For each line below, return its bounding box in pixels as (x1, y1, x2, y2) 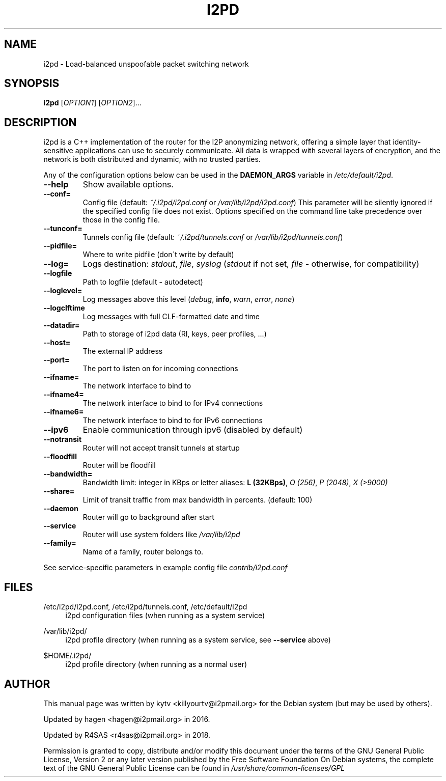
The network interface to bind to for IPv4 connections (82, 399, 263, 408)
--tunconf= (43, 224, 82, 233)
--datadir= (43, 321, 80, 330)
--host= (43, 338, 71, 347)
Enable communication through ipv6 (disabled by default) (82, 425, 303, 435)
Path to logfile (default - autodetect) (82, 277, 203, 287)
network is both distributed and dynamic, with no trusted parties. (43, 155, 261, 164)
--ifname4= (43, 390, 84, 399)
